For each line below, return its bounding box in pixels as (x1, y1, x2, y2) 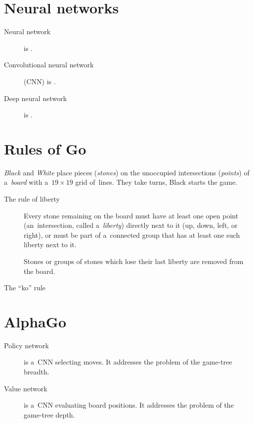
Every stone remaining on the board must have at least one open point (24, 210, 239, 220)
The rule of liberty (4, 194, 60, 204)
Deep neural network (4, 93, 67, 103)
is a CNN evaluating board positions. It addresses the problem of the (24, 400, 234, 410)
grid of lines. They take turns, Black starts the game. (75, 177, 238, 187)
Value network (4, 383, 47, 393)
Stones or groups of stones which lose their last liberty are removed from (24, 256, 244, 266)
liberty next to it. (24, 239, 77, 250)
